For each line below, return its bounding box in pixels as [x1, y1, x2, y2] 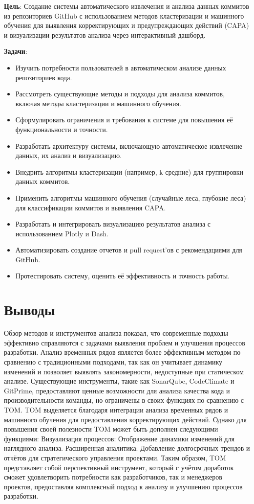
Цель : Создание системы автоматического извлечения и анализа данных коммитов [4, 1, 249, 11]
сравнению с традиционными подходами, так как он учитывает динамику [4, 356, 223, 367]
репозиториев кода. [15, 72, 72, 82]
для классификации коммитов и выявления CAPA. [15, 202, 166, 212]
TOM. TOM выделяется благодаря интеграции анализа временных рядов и [4, 404, 228, 414]
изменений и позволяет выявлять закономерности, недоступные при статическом [4, 366, 244, 376]
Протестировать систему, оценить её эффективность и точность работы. [15, 271, 230, 281]
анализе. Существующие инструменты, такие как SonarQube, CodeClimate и [4, 376, 234, 386]
